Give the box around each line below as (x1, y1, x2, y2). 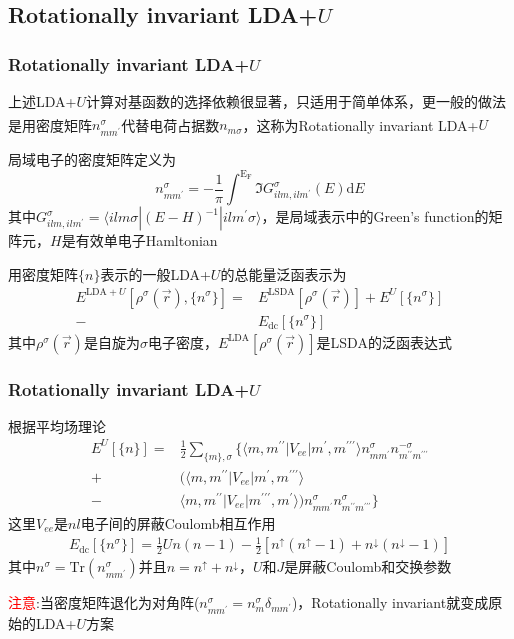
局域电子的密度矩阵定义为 (8, 149, 176, 170)
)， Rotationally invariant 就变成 (291, 592, 489, 613)
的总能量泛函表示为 (220, 263, 347, 284)
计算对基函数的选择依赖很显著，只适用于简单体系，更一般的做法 (86, 91, 507, 111)
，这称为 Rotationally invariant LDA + (242, 114, 479, 135)
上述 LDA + (8, 91, 77, 111)
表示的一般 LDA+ (100, 263, 211, 284)
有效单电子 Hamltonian (75, 230, 218, 251)
